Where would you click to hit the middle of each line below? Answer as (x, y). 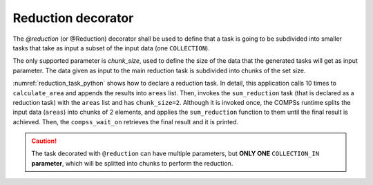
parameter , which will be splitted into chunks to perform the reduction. (132, 163)
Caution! (44, 141)
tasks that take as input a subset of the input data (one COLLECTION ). (111, 48)
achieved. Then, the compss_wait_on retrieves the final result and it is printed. (126, 121)
